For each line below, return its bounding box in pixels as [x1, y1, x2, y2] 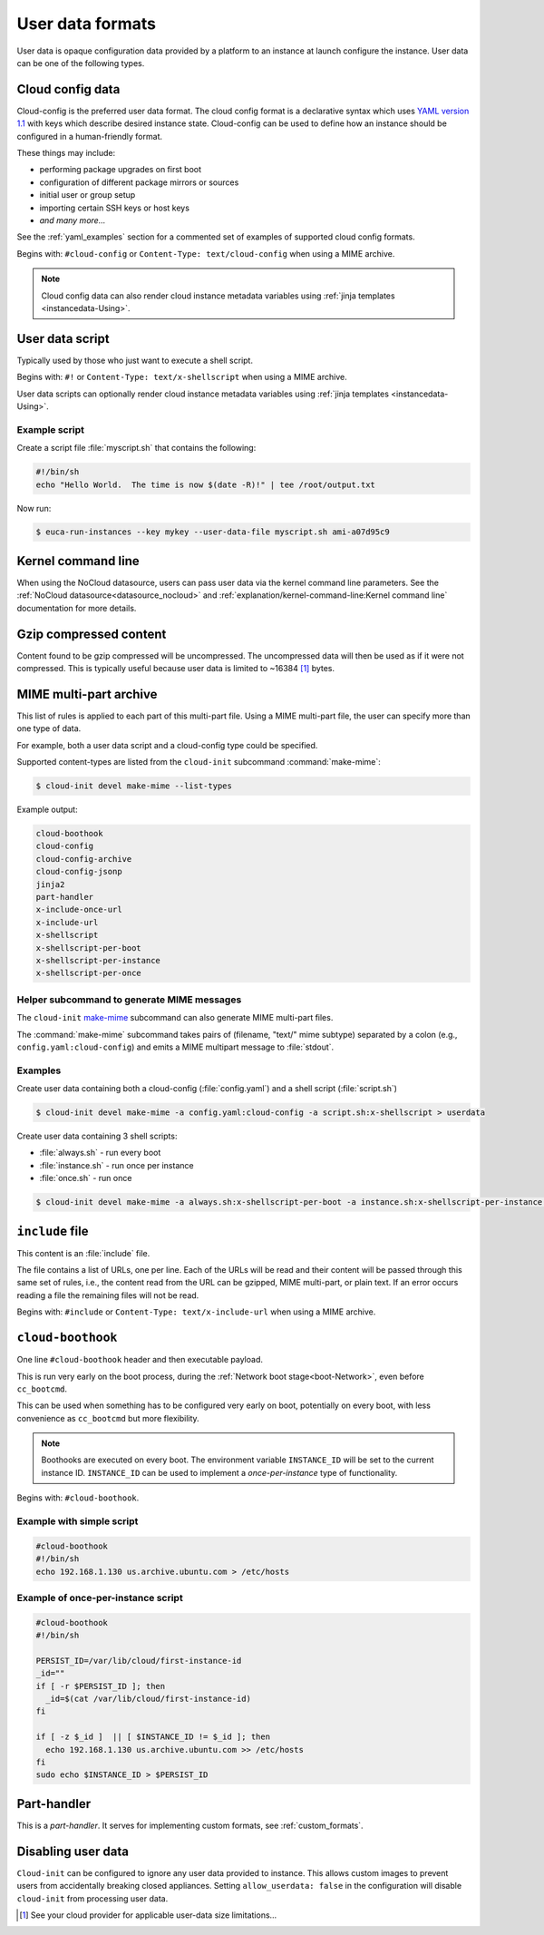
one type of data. [16, 723, 82, 734]
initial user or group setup [39, 190, 136, 200]
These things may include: [16, 148, 116, 159]
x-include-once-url [35, 904, 122, 915]
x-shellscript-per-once [35, 968, 142, 979]
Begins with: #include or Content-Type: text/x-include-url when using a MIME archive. [16, 1306, 376, 1317]
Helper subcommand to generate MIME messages [16, 993, 242, 1006]
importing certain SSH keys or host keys [39, 202, 190, 213]
